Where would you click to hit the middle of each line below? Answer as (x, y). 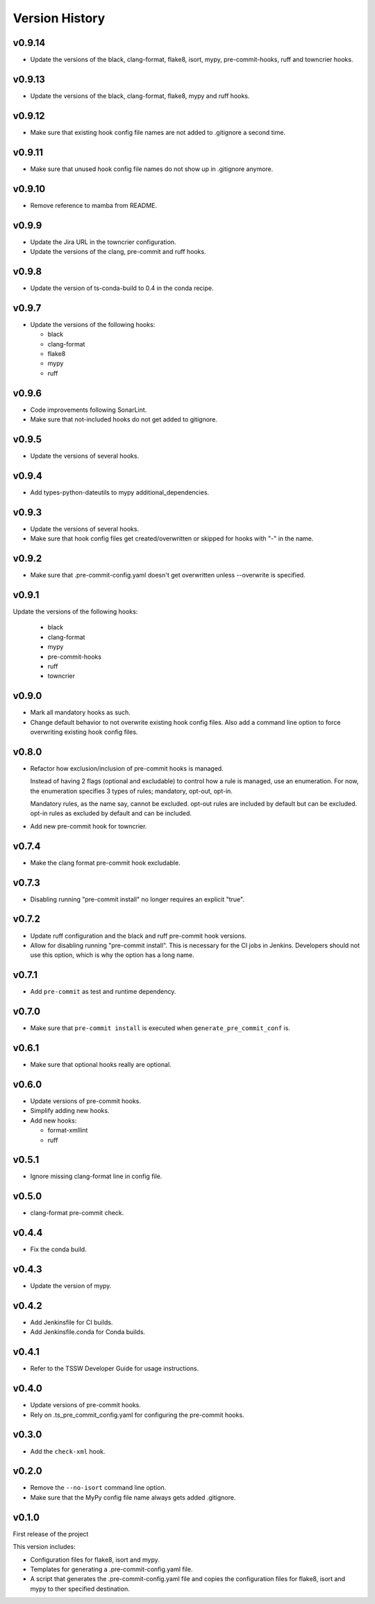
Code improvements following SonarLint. (89, 410)
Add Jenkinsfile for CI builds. (72, 1322)
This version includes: (44, 1547)
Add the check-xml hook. (68, 1451)
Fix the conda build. (58, 1249)
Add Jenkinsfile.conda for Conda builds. (88, 1332)
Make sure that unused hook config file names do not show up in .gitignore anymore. (152, 169)
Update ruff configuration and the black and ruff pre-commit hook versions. (138, 936)
